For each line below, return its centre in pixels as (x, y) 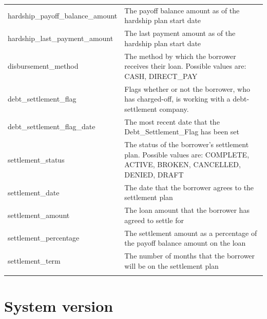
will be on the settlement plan (171, 265)
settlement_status (36, 159)
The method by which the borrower (180, 56)
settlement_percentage (44, 238)
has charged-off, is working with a (177, 99)
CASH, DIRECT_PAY (161, 76)
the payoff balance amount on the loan (185, 243)
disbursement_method (43, 66)
